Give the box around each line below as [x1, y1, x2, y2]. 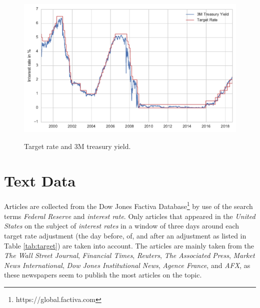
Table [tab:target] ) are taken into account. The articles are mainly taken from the [4, 240, 254, 250]
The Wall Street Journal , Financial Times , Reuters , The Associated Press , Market [4, 250, 255, 260]
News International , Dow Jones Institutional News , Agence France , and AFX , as [4, 259, 250, 270]
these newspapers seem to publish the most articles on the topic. [4, 269, 202, 280]
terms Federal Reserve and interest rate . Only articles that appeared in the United [4, 210, 255, 221]
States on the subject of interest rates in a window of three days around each [4, 220, 239, 231]
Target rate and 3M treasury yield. [24, 140, 131, 151]
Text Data [4, 170, 76, 190]
